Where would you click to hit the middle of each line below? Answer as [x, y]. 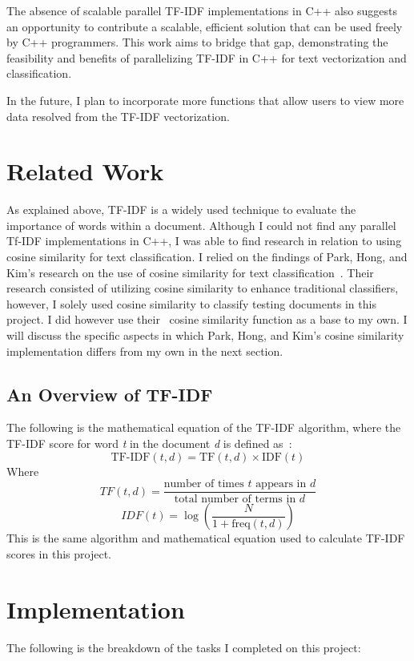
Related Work [85, 171]
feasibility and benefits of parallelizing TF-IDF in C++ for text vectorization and [207, 57]
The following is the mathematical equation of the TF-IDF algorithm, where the [204, 427]
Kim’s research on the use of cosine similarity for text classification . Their [190, 272]
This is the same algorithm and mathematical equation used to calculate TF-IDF [206, 538]
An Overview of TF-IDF [110, 394]
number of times [204, 484]
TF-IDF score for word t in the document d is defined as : [149, 443]
